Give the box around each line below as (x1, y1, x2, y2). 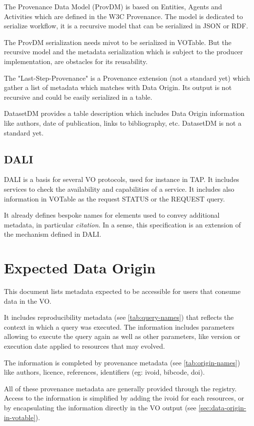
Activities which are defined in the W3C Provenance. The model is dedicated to (4, 11, 243, 21)
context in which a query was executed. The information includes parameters (4, 321, 234, 332)
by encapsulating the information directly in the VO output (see (4, 402, 196, 412)
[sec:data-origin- (198, 402, 246, 412)
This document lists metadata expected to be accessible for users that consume (4, 286, 241, 296)
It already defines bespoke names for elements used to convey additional (4, 210, 220, 220)
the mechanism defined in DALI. (4, 229, 102, 239)
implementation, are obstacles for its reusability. (4, 56, 148, 66)
